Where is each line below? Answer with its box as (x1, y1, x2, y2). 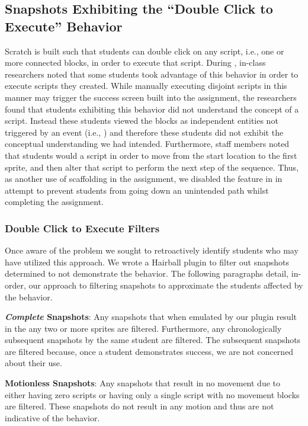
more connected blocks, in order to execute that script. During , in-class (5, 56, 266, 69)
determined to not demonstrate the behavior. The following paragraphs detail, (5, 267, 289, 280)
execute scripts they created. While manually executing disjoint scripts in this (5, 79, 287, 92)
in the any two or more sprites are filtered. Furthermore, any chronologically (5, 322, 282, 334)
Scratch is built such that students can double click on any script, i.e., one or (5, 44, 284, 57)
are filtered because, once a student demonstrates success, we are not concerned (5, 345, 294, 357)
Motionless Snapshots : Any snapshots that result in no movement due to (5, 377, 280, 389)
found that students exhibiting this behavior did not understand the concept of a (5, 103, 299, 115)
